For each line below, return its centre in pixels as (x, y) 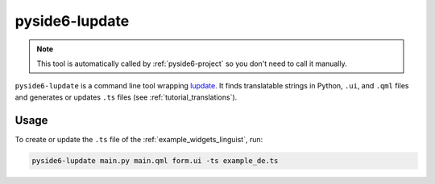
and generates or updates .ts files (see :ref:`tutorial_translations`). (126, 97)
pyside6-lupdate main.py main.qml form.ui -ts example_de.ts (155, 160)
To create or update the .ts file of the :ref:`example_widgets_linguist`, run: (139, 139)
